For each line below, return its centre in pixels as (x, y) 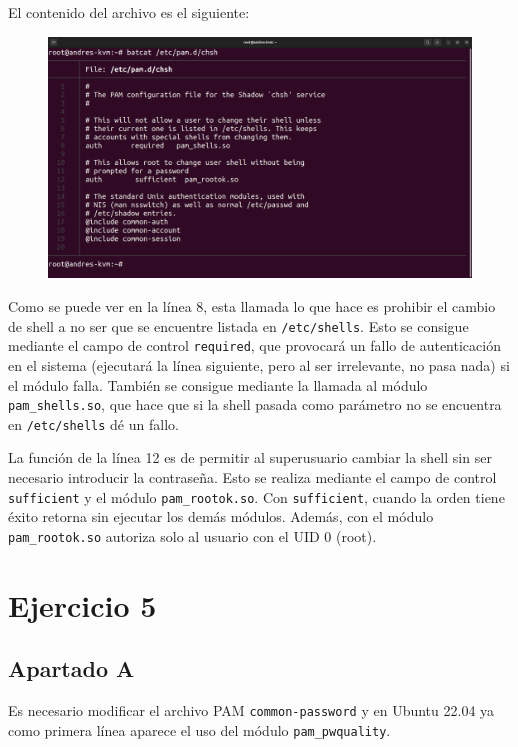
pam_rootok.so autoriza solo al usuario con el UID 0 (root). (192, 535)
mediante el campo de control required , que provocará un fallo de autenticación (254, 345)
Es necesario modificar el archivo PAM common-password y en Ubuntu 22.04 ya (251, 710)
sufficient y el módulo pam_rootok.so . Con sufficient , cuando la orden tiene (256, 496)
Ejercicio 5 (82, 604)
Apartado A (71, 668)
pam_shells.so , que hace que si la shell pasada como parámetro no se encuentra (255, 404)
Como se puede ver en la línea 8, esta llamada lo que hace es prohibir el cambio (252, 306)
